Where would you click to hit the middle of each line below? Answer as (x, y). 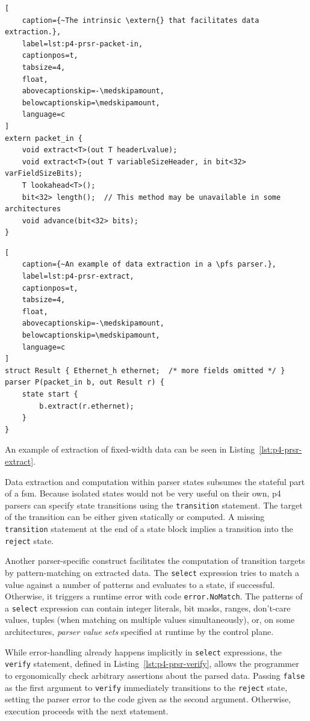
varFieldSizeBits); (44, 174)
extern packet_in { (44, 138)
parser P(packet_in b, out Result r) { (85, 382)
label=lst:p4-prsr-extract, (78, 277)
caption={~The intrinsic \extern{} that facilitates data (141, 20)
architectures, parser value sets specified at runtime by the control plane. (139, 632)
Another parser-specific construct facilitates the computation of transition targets (155, 561)
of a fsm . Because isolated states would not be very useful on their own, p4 (143, 493)
